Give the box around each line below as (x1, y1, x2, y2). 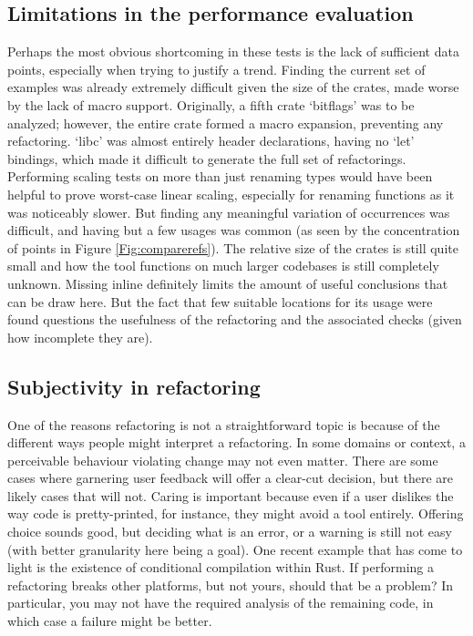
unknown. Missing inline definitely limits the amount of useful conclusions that (7, 273, 448, 292)
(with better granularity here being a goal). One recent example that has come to (7, 539, 463, 559)
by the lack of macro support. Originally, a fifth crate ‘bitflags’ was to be (7, 95, 415, 114)
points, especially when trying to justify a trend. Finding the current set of (7, 59, 426, 78)
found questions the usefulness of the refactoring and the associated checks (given (7, 310, 462, 329)
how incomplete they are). (7, 327, 153, 346)
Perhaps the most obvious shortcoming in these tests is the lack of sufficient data (7, 42, 459, 61)
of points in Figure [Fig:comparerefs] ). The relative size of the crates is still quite (7, 238, 458, 257)
